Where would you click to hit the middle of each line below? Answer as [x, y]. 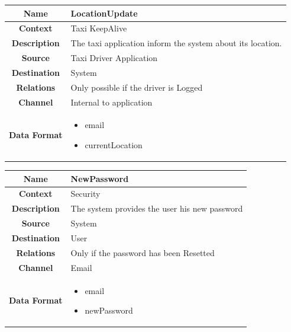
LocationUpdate [104, 13]
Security [85, 194]
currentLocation [114, 145]
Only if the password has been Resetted [143, 252]
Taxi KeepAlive [99, 28]
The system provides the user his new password [157, 208]
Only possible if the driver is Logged [137, 87]
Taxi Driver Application [114, 58]
